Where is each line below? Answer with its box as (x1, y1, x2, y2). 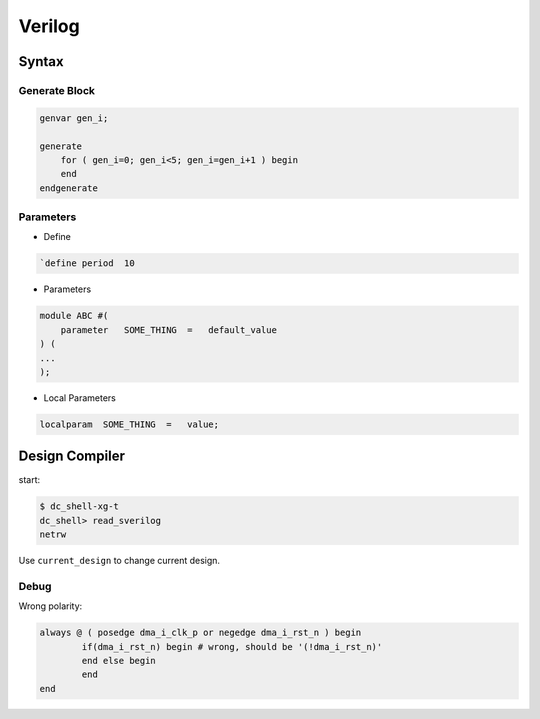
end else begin (81, 655, 157, 667)
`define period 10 (39, 258, 135, 269)
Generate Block (18, 83, 95, 97)
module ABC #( (39, 310, 109, 322)
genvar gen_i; (39, 112, 109, 124)
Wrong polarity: (18, 600, 83, 612)
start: (18, 474, 41, 486)
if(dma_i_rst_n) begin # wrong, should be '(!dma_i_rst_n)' (81, 641, 383, 652)
